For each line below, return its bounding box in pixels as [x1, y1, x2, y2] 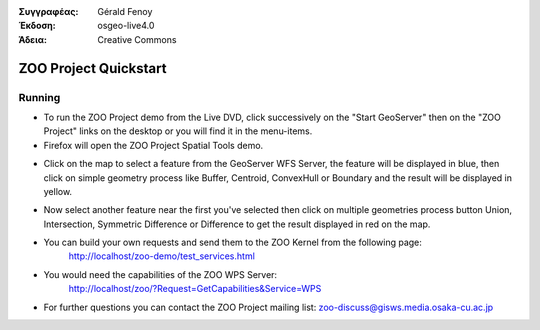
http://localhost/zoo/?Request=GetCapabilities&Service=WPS [68, 283, 322, 295]
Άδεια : [18, 33, 47, 45]
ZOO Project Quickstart [18, 60, 167, 77]
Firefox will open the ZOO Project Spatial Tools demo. [43, 139, 264, 151]
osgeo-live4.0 [97, 20, 155, 32]
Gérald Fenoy [97, 6, 153, 17]
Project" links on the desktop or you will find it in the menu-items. [43, 125, 313, 137]
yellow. [43, 185, 73, 197]
